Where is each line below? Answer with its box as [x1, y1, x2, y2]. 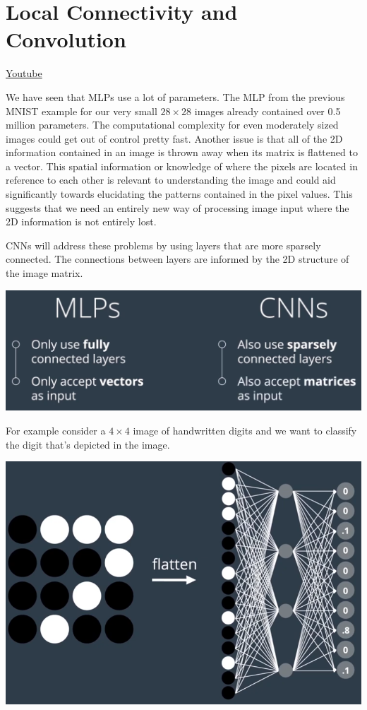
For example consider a [6, 423, 106, 437]
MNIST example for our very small [6, 103, 157, 118]
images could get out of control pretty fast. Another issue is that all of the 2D [6, 131, 343, 146]
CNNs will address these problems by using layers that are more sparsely [6, 237, 321, 252]
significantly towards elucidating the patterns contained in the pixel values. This [6, 187, 353, 201]
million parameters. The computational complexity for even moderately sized [6, 117, 339, 132]
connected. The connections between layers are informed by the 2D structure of [6, 252, 349, 266]
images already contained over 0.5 [194, 103, 341, 118]
